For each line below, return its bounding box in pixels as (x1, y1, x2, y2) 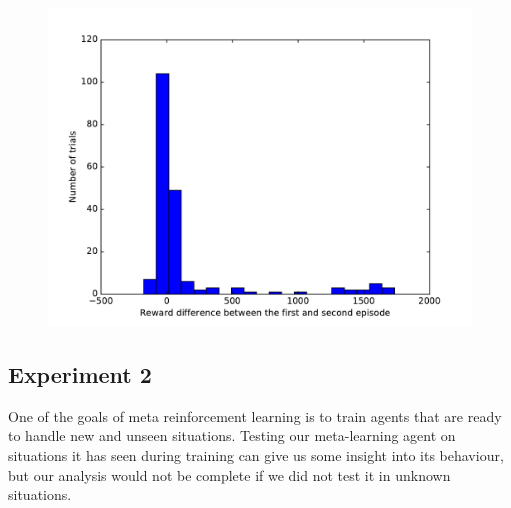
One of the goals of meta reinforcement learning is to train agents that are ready (8, 405, 502, 426)
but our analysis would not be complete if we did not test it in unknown (8, 464, 451, 485)
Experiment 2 (8, 358, 152, 389)
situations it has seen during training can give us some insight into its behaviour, (8, 444, 504, 465)
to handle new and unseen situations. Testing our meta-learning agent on (8, 425, 456, 446)
